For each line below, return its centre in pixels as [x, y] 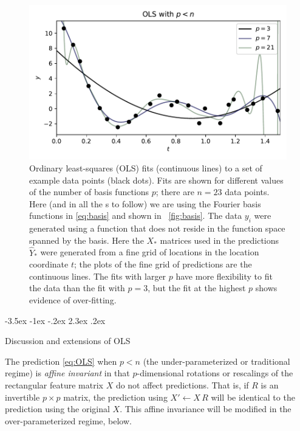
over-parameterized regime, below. [68, 420]
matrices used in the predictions [220, 240]
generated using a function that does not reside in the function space [157, 228]
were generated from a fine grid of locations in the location [150, 252]
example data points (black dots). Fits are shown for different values [156, 180]
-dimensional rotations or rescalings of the [215, 373]
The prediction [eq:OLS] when [61, 361]
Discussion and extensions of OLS [68, 341]
